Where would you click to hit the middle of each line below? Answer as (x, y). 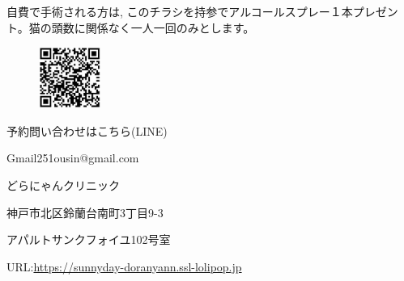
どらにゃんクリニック (63, 185)
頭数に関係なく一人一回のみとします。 (153, 27)
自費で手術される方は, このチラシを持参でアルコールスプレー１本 (180, 11)
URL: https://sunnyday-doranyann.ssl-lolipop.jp (124, 266)
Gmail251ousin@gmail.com (73, 158)
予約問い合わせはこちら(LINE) (87, 130)
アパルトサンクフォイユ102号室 (89, 239)
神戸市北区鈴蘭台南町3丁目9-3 (85, 212)
